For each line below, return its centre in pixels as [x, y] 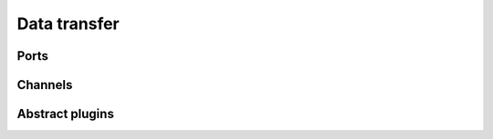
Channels [45, 85]
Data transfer [68, 24]
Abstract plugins [65, 114]
